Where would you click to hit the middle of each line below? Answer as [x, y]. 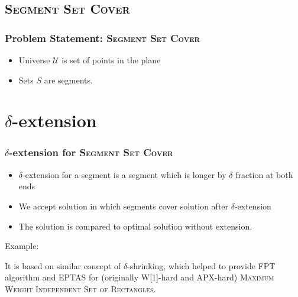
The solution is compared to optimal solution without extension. [135, 226]
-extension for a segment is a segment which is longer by [124, 174]
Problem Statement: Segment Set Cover [103, 38]
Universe [34, 60]
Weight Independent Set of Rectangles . [80, 288]
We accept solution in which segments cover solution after [124, 206]
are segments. [68, 80]
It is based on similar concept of [63, 265]
